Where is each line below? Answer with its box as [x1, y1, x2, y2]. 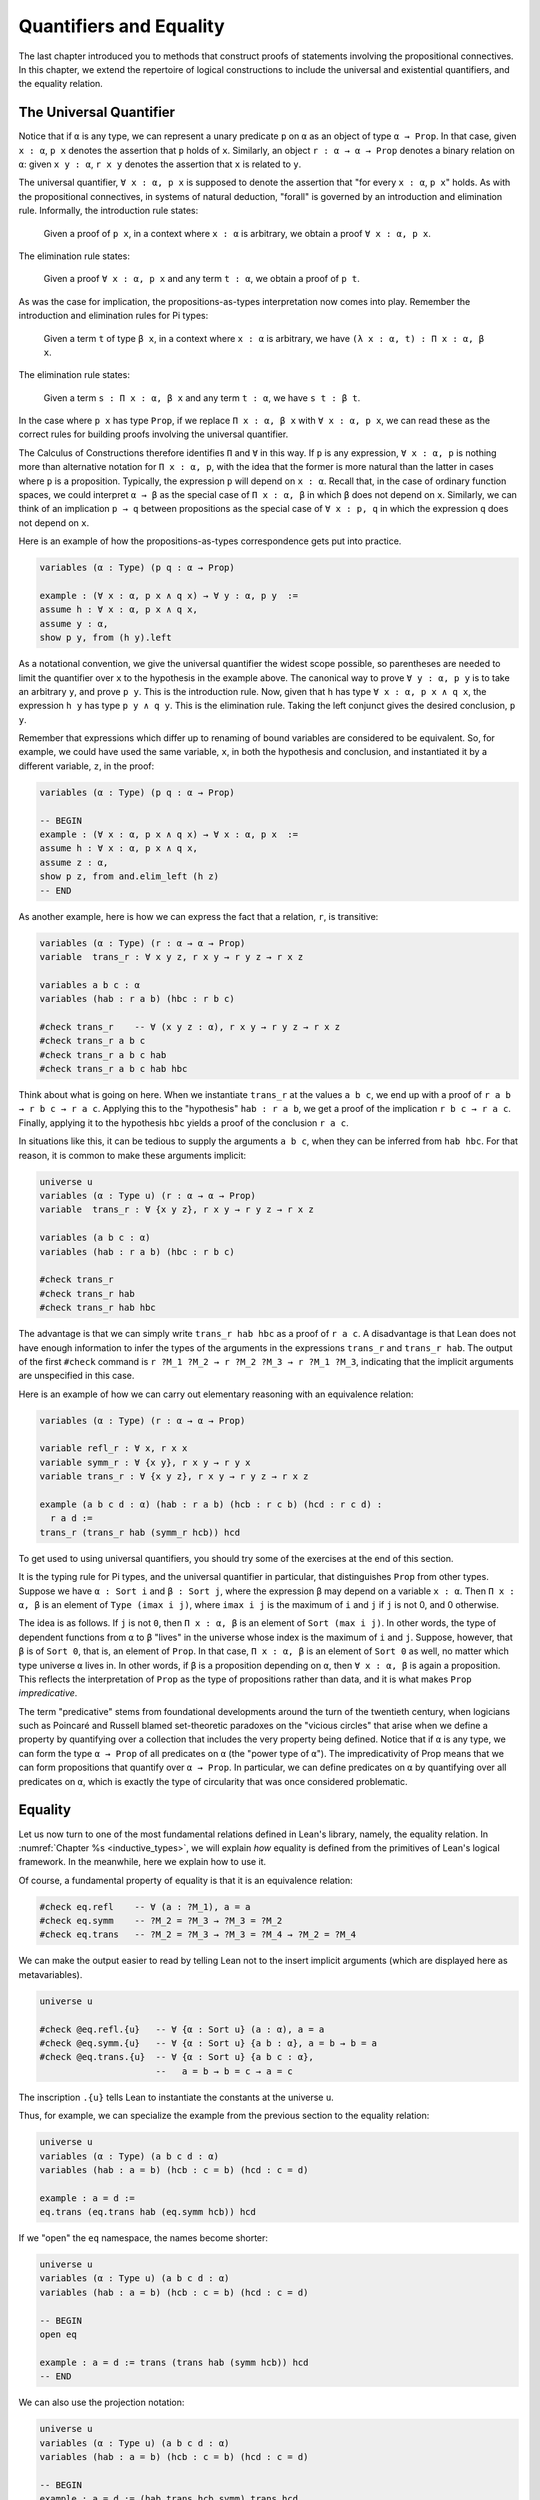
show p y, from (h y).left [39, 632, 172, 644]
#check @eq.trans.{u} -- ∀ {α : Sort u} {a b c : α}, [39, 2051, 314, 2063]
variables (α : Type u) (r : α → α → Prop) [39, 1190, 257, 1201]
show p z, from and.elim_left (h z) [39, 871, 220, 882]
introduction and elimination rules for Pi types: [18, 310, 209, 322]
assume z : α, [39, 856, 109, 868]
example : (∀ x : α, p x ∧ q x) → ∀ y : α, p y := [39, 590, 299, 601]
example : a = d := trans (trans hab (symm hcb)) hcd [39, 2356, 309, 2368]
